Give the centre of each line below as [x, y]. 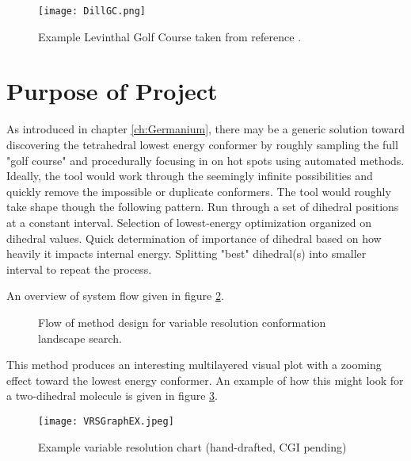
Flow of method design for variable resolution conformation [182, 322]
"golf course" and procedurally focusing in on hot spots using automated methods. [205, 160]
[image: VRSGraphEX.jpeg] [106, 421]
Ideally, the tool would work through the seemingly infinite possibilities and [190, 176]
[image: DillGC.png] [92, 11]
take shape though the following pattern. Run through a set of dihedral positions [203, 207]
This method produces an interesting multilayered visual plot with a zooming [194, 365]
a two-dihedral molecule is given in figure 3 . [112, 396]
